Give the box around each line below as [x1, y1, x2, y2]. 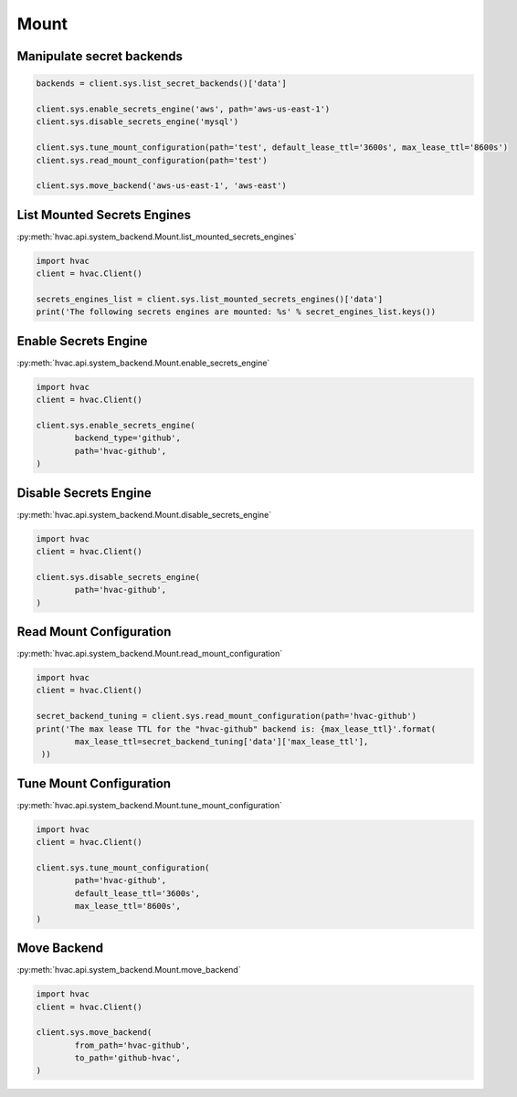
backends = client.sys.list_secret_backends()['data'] [36, 79, 287, 89]
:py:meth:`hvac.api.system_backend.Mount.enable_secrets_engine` [16, 357, 270, 368]
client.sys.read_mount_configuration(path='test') [36, 155, 269, 165]
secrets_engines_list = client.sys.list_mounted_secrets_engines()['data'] [36, 293, 384, 304]
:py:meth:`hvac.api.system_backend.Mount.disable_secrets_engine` [16, 509, 272, 520]
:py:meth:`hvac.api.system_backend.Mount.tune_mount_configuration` [16, 799, 282, 810]
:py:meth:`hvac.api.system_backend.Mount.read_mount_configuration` [16, 649, 283, 659]
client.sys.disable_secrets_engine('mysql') [36, 117, 239, 127]
